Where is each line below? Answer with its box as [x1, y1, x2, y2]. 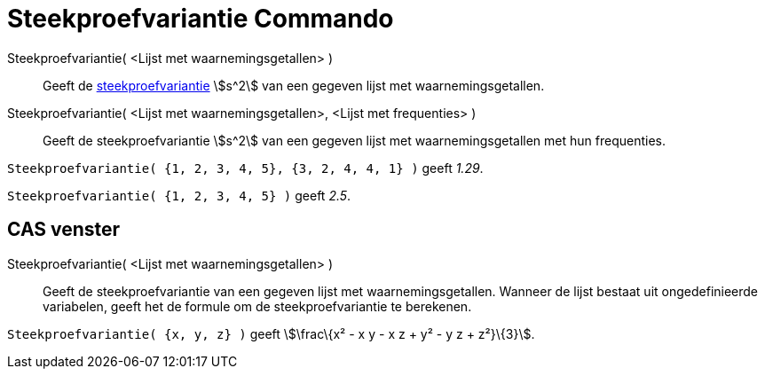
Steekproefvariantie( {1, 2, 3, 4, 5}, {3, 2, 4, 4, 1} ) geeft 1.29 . [7, 160, 484, 176]
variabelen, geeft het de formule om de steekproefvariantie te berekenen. [43, 298, 472, 314]
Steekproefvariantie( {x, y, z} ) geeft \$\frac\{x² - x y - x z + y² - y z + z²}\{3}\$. [7, 325, 535, 341]
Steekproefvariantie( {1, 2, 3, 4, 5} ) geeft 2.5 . [7, 187, 351, 203]
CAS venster [7, 218, 121, 241]
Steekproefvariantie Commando [7, 4, 394, 34]
